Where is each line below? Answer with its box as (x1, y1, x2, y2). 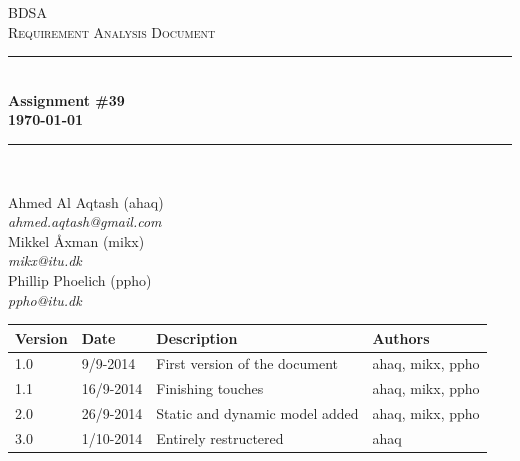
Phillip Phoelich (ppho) (8, 269, 152, 290)
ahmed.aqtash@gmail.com (8, 211, 162, 232)
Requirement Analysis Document (8, 21, 216, 42)
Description (156, 327, 238, 348)
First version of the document (156, 353, 338, 374)
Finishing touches (156, 378, 264, 399)
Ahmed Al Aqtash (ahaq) (8, 191, 164, 212)
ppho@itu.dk (8, 289, 82, 310)
